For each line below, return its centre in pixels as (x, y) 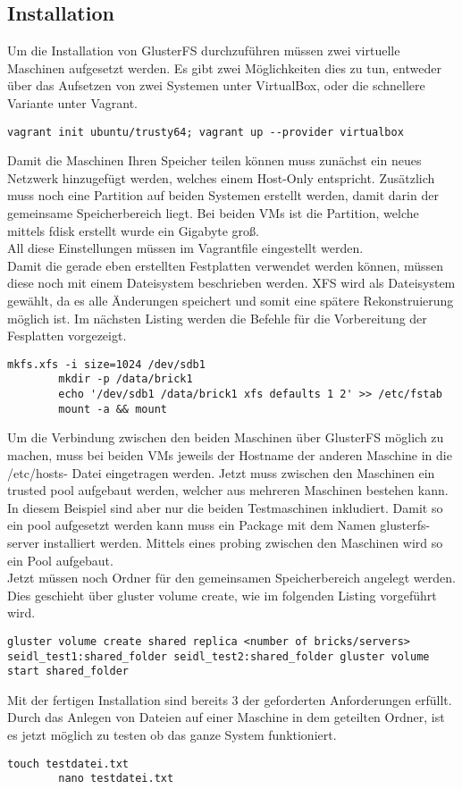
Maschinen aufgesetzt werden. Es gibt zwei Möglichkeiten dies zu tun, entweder (224, 67)
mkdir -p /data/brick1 (126, 379)
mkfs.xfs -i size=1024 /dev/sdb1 (106, 364)
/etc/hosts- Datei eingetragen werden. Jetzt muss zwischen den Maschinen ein (221, 472)
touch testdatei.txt (68, 764)
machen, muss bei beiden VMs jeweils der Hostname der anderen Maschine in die (230, 454)
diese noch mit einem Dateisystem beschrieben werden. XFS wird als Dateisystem (231, 283)
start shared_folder (68, 671)
